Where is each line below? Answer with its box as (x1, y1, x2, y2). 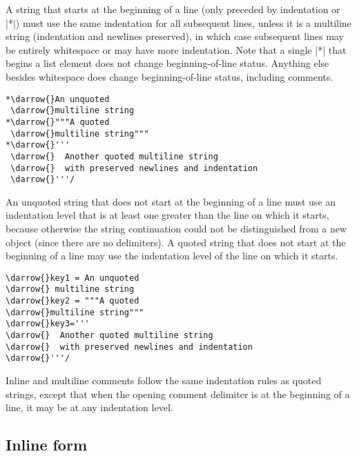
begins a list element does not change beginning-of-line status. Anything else (6, 56, 329, 70)
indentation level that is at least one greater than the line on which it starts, (6, 208, 329, 222)
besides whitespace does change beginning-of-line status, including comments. (6, 69, 334, 83)
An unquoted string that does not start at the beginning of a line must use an (6, 194, 336, 208)
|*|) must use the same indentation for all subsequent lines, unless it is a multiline (6, 15, 351, 30)
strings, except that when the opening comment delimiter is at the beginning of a (6, 386, 350, 401)
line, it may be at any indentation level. (6, 400, 173, 415)
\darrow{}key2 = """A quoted (6, 296, 139, 306)
